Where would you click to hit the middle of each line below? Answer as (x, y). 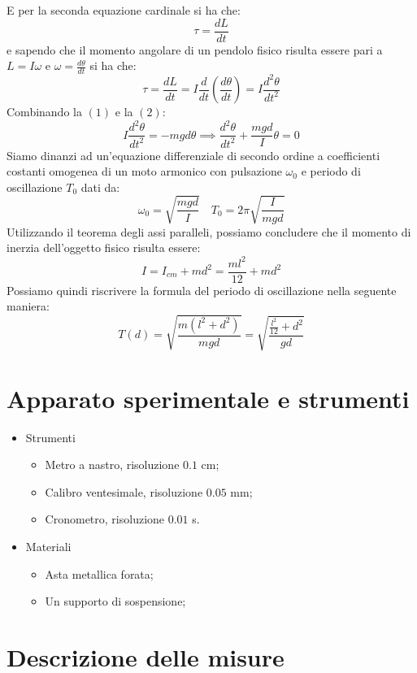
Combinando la (44, 112)
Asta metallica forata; (99, 573)
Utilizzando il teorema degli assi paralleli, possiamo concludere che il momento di (209, 231)
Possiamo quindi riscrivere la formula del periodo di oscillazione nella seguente (202, 290)
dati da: (100, 187)
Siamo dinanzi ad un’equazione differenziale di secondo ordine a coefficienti (193, 155)
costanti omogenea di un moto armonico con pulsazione (144, 171)
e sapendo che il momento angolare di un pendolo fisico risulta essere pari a (195, 49)
